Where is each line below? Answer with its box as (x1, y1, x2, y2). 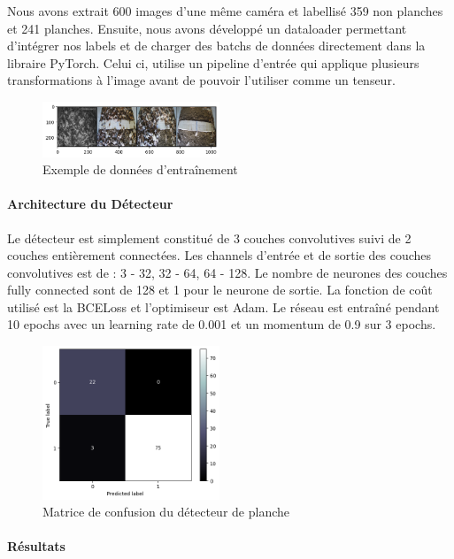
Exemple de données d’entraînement (42, 160, 238, 179)
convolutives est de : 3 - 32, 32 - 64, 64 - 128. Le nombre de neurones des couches (7, 263, 448, 281)
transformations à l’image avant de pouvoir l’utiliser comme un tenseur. (7, 71, 396, 89)
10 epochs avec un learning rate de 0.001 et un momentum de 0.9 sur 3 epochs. (7, 315, 436, 333)
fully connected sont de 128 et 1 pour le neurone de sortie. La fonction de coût (7, 280, 433, 299)
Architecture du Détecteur (7, 195, 173, 213)
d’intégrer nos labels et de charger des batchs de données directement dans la (7, 36, 426, 55)
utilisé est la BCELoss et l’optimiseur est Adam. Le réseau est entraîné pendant (7, 297, 440, 316)
